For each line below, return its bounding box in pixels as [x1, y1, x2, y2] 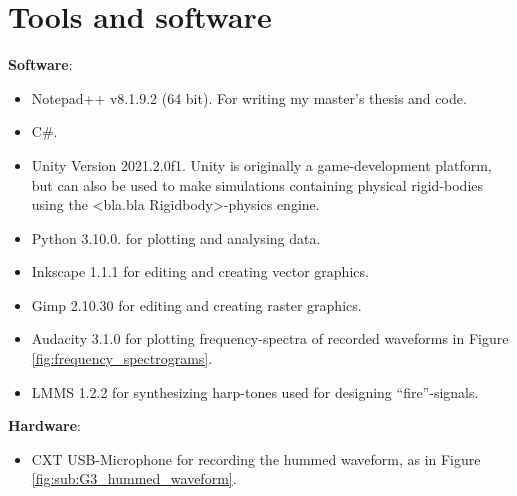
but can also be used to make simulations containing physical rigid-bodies [31, 174, 484, 195]
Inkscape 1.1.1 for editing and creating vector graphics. [31, 261, 369, 282]
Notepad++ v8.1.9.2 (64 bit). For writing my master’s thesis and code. [31, 87, 467, 108]
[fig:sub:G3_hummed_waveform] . [31, 468, 237, 489]
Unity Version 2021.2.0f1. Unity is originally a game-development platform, [31, 154, 492, 175]
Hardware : [8, 415, 81, 436]
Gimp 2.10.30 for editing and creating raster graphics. [31, 294, 362, 315]
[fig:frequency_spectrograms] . [31, 348, 213, 369]
